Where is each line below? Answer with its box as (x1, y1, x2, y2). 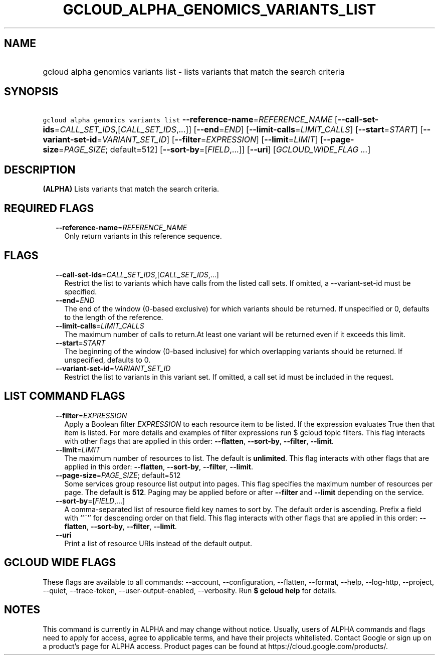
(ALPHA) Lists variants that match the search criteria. (43, 185, 219, 194)
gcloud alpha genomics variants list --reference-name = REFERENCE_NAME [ (43, 114, 338, 125)
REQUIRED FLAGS (4, 202, 94, 215)
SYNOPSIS (4, 85, 59, 98)
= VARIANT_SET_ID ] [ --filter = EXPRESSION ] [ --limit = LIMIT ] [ (97, 134, 323, 145)
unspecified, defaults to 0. (64, 355, 151, 364)
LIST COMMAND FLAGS (4, 390, 125, 403)
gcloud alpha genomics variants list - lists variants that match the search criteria (43, 66, 345, 77)
